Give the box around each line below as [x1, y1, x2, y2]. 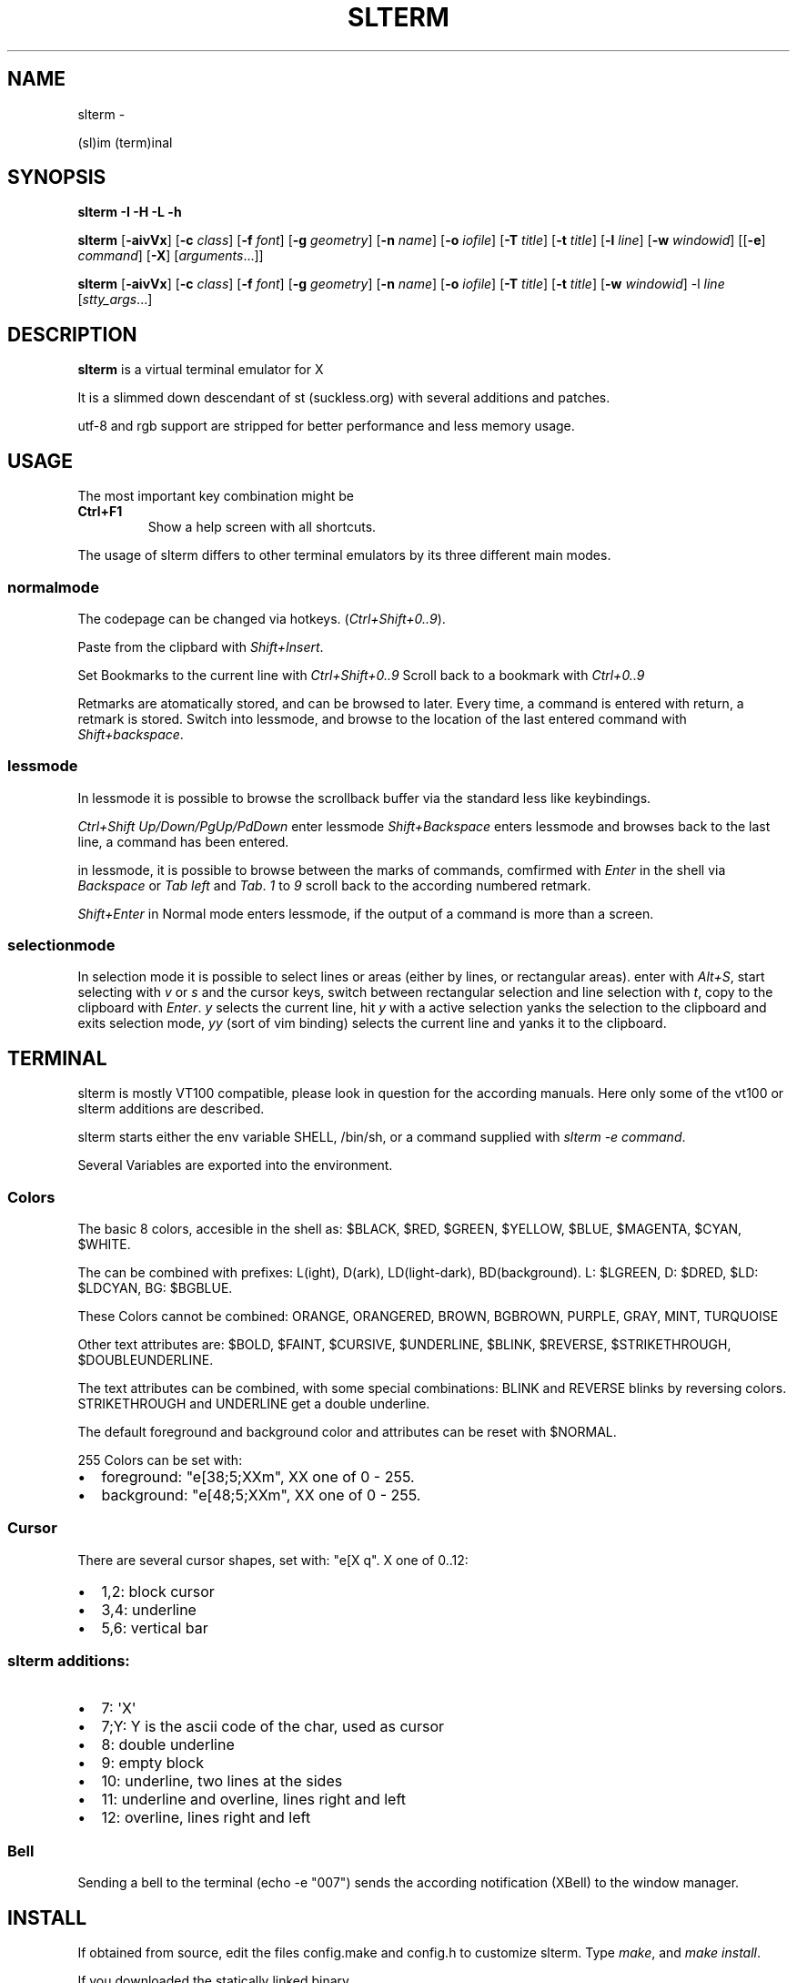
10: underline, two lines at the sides [101, 1772, 343, 1791]
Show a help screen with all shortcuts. [147, 519, 377, 535]
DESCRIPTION [7, 322, 137, 346]
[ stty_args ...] [77, 291, 153, 308]
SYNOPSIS [7, 166, 106, 189]
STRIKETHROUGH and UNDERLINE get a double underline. [77, 1395, 430, 1411]
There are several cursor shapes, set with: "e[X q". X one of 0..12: [77, 1551, 469, 1568]
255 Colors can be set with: [77, 1451, 243, 1468]
